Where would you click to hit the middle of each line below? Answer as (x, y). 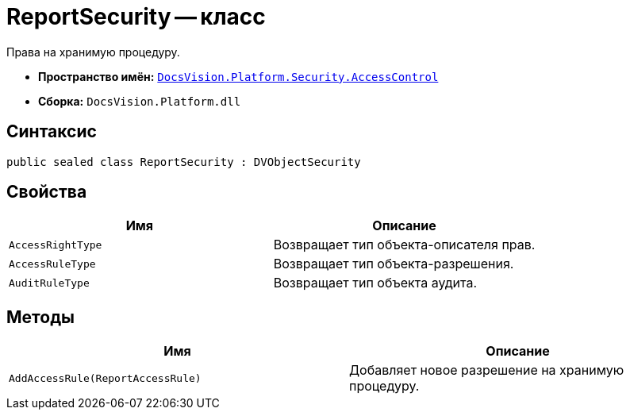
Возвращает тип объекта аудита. (375, 283)
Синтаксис (52, 132)
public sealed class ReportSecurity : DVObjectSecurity (184, 162)
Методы (40, 317)
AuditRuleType (49, 283)
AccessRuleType (52, 264)
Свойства (47, 192)
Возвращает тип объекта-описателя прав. (404, 245)
